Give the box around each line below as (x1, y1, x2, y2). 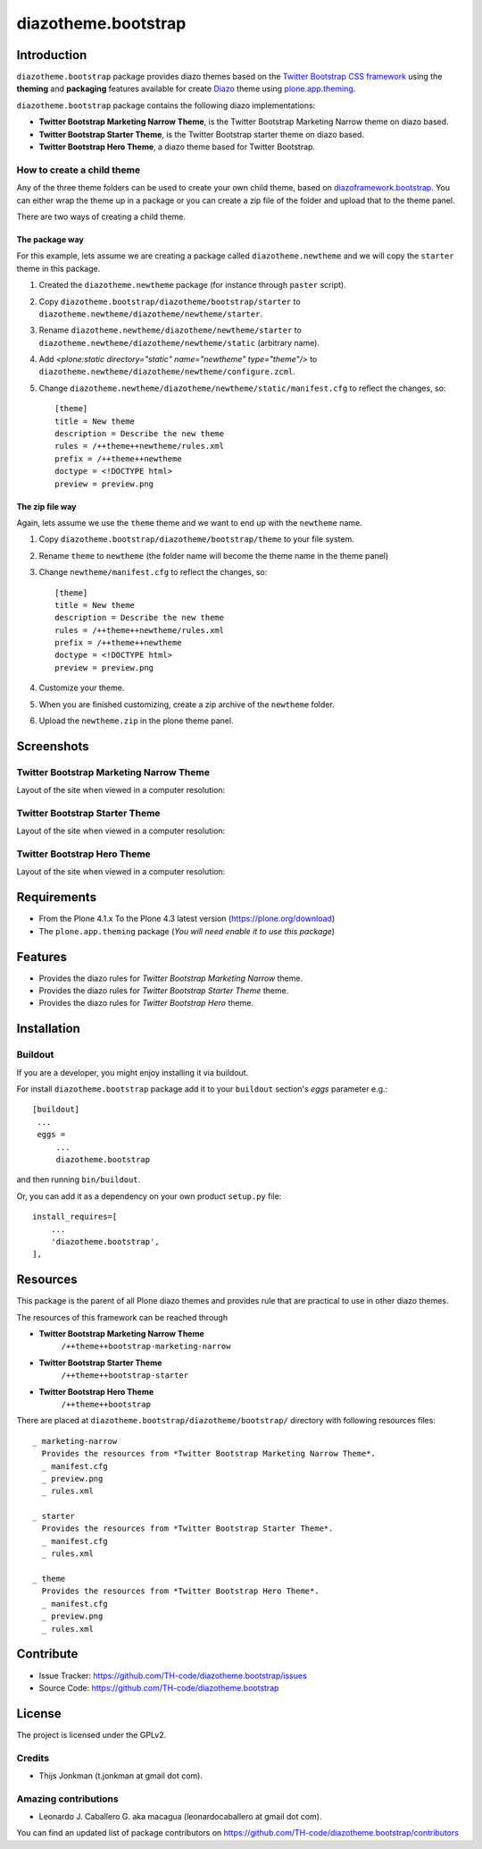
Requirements (16, 890, 97, 905)
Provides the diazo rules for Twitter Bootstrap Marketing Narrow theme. (38, 973, 303, 984)
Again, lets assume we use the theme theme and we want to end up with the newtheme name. (16, 517, 362, 528)
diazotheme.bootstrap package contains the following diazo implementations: (16, 99, 316, 111)
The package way (16, 233, 84, 245)
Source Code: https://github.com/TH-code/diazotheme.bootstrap (38, 1682, 279, 1693)
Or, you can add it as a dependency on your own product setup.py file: (16, 1190, 282, 1202)
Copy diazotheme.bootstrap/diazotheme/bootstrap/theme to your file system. (38, 534, 354, 545)
